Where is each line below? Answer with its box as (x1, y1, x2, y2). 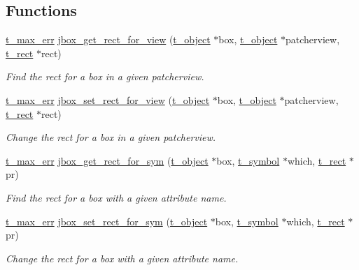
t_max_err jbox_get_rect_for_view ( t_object (6, 32, 211, 47)
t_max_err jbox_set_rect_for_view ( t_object (6, 92, 210, 107)
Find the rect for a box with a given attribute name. (6, 190, 227, 204)
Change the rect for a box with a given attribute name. (6, 250, 239, 265)
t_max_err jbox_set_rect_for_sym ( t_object (6, 213, 208, 228)
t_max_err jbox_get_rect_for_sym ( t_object (6, 153, 209, 167)
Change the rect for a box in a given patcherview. (6, 130, 216, 144)
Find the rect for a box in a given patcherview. (6, 69, 204, 84)
